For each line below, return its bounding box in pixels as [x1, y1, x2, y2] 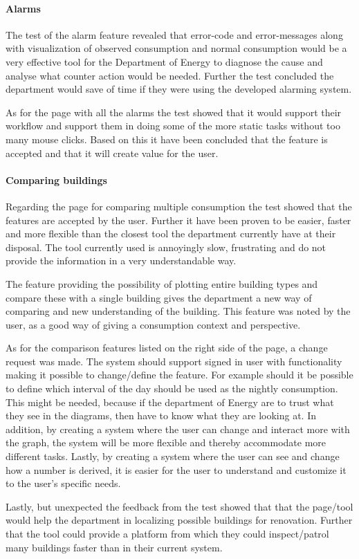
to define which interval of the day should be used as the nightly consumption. [6, 381, 338, 396]
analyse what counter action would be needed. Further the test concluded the [6, 68, 334, 82]
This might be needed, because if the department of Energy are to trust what [6, 394, 334, 409]
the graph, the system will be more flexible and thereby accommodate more [6, 435, 326, 450]
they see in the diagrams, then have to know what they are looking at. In [6, 408, 316, 423]
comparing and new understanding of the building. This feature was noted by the [6, 304, 351, 318]
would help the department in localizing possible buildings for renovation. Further [6, 513, 353, 527]
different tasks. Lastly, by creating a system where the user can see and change [6, 449, 340, 464]
